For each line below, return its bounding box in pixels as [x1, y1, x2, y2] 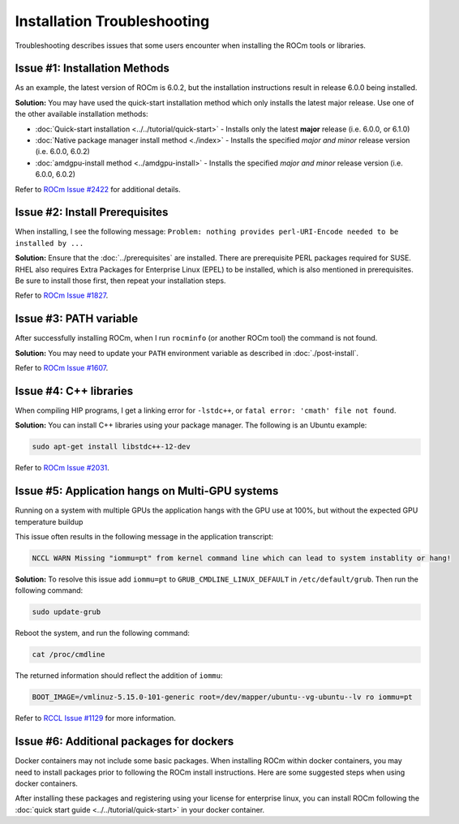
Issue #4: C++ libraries [15, 384, 134, 397]
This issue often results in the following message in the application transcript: [15, 532, 274, 542]
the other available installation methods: [15, 109, 149, 119]
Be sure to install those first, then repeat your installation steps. [15, 276, 226, 285]
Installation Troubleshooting [15, 12, 210, 30]
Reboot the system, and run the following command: [15, 629, 191, 638]
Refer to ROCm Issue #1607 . [15, 363, 109, 373]
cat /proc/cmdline [32, 650, 105, 659]
